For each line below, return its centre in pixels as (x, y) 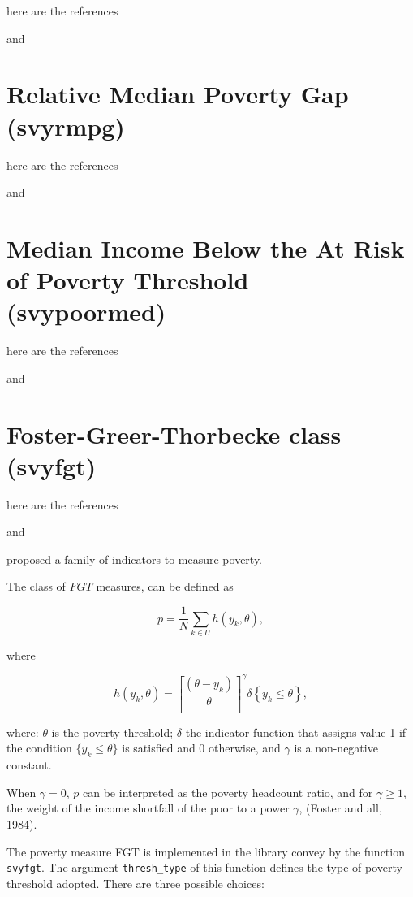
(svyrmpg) (66, 126)
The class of (36, 586)
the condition (39, 748)
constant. (29, 765)
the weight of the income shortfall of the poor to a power (148, 808)
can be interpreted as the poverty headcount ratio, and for (228, 792)
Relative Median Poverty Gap (178, 94)
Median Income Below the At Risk (206, 247)
